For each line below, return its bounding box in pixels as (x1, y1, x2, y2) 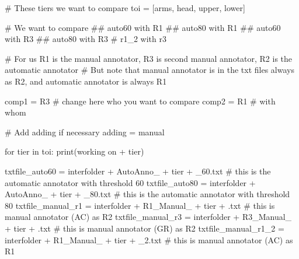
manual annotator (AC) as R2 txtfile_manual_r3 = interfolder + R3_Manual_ (5, 211, 292, 223)
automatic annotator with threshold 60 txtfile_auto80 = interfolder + (5, 176, 256, 188)
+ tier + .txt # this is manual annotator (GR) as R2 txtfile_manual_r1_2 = (5, 222, 284, 234)
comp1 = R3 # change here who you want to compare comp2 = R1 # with (5, 94, 276, 107)
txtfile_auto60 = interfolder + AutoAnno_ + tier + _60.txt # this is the (5, 164, 271, 177)
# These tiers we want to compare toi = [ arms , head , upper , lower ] (5, 2, 245, 13)
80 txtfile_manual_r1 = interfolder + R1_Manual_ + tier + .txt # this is (5, 199, 275, 211)
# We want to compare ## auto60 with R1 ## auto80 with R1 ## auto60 (5, 21, 281, 33)
